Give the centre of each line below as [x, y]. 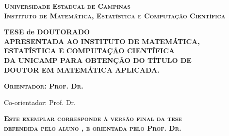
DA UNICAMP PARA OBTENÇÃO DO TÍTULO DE [98, 60]
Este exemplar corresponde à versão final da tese [93, 118]
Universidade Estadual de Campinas [67, 6]
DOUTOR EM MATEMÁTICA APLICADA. [82, 69]
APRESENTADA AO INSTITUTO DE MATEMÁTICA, [102, 41]
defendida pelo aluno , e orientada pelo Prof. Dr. [93, 128]
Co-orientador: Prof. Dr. [40, 102]
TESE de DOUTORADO [47, 32]
